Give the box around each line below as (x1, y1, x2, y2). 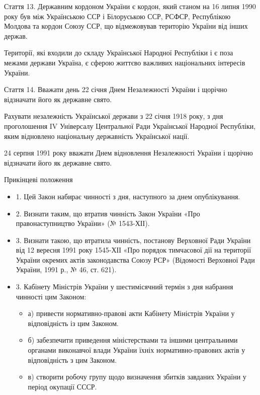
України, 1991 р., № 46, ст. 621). (16, 264, 117, 275)
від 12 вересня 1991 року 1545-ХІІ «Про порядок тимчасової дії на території (16, 245, 251, 255)
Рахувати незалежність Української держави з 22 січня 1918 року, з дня (4, 111, 223, 121)
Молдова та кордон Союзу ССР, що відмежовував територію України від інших (4, 21, 248, 31)
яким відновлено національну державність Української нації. (4, 130, 190, 141)
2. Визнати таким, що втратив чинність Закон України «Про (16, 208, 200, 218)
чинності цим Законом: (16, 291, 86, 301)
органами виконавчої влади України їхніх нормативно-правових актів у (28, 345, 245, 355)
